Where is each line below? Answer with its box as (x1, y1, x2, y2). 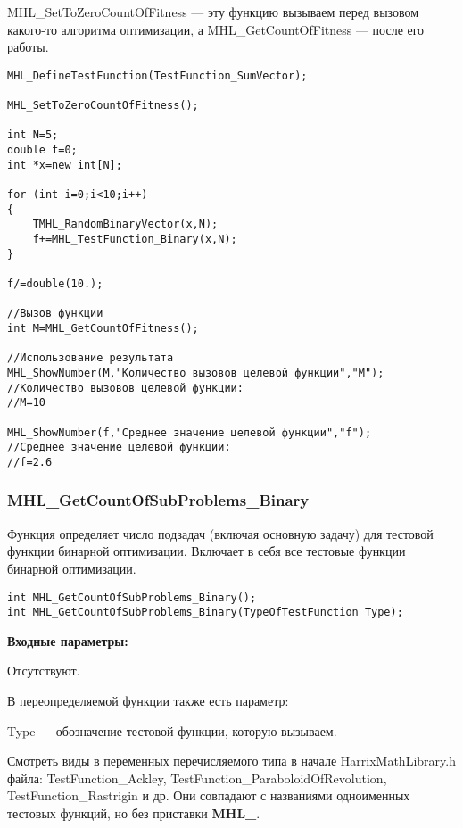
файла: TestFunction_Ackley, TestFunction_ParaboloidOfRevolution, (7, 768, 387, 787)
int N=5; (7, 128, 59, 142)
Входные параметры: (7, 631, 128, 650)
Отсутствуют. (7, 661, 80, 680)
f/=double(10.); (7, 277, 103, 290)
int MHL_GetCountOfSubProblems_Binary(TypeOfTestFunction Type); (7, 606, 403, 619)
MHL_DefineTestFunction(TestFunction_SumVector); (7, 69, 308, 82)
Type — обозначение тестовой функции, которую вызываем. (7, 721, 337, 740)
